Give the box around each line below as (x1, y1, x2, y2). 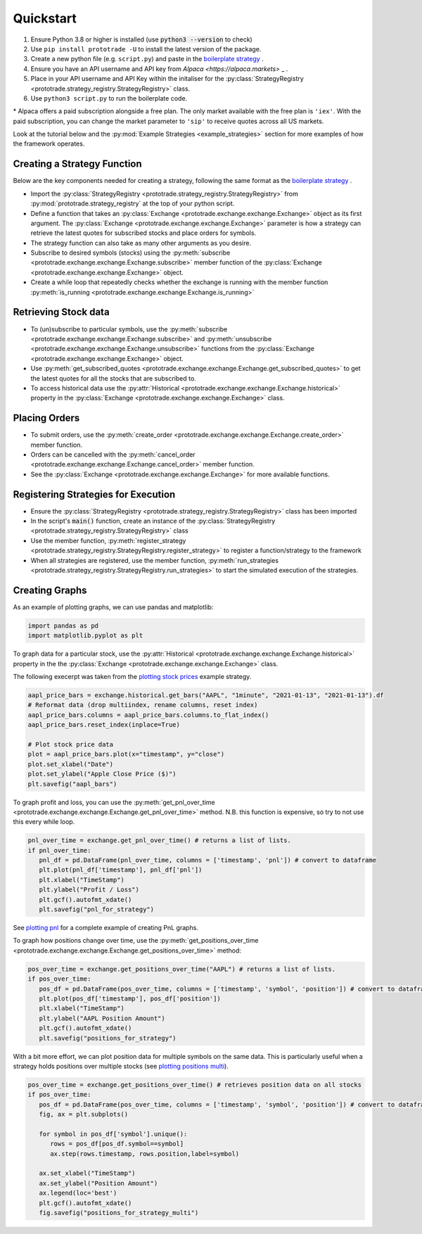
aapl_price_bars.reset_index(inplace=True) (27, 721, 181, 729)
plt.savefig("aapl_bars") (27, 780, 117, 788)
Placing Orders (13, 412, 80, 424)
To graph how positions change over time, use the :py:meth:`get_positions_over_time (13, 936, 259, 945)
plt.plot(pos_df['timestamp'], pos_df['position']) (39, 994, 221, 1003)
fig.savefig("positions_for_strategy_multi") (39, 1209, 199, 1216)
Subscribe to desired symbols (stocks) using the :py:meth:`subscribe (30, 248, 231, 257)
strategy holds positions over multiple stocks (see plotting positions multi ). (13, 1062, 229, 1070)
